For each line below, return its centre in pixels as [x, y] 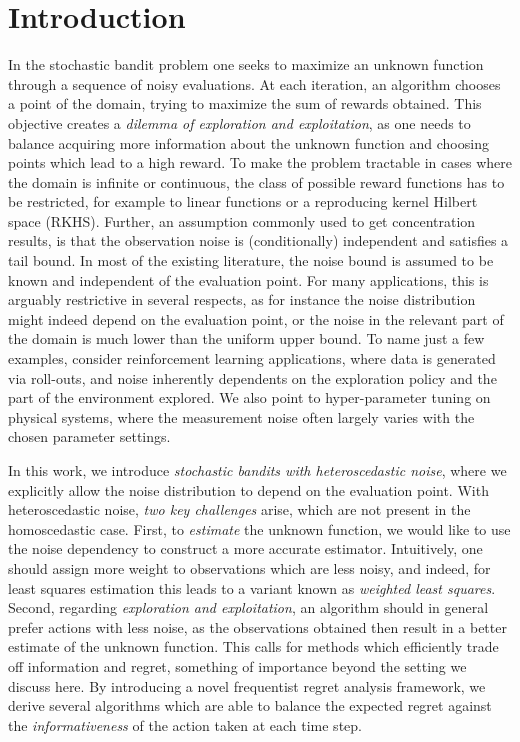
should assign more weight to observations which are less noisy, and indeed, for [249, 567]
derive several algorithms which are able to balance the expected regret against [250, 705]
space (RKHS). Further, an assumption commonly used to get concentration [242, 220]
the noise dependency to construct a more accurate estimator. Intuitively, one [245, 548]
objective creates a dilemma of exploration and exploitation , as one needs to [239, 122]
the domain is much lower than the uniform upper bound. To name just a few [246, 338]
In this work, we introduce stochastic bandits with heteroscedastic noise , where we [257, 470]
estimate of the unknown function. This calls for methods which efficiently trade [253, 646]
